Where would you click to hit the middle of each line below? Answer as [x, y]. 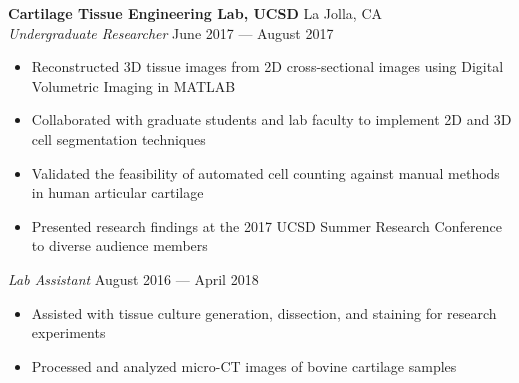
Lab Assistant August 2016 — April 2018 [133, 278]
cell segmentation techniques [118, 138]
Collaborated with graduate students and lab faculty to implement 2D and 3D [271, 119]
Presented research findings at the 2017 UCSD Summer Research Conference [266, 225]
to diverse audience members [119, 245]
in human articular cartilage [117, 192]
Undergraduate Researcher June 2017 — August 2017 [171, 32]
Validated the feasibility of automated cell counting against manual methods [265, 172]
